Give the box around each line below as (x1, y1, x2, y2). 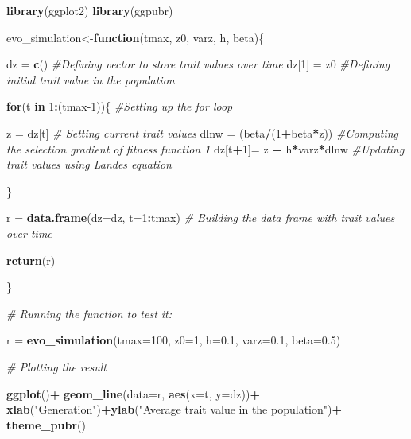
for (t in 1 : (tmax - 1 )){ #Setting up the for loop (6, 98, 233, 115)
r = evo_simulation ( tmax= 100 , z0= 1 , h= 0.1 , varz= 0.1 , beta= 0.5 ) (6, 332, 341, 348)
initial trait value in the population (6, 71, 175, 87)
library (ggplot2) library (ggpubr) (6, 2, 173, 18)
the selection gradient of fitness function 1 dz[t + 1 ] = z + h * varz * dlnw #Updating (6, 140, 405, 157)
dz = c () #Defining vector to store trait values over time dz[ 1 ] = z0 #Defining (6, 56, 390, 72)
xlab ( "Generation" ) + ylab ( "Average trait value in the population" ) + (6, 401, 342, 418)
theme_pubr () (6, 416, 86, 433)
